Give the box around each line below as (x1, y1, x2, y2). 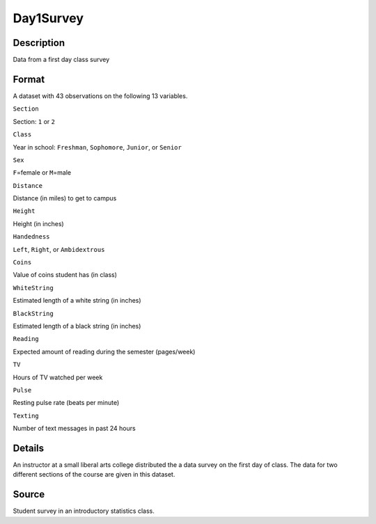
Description (13, 37, 65, 49)
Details (13, 442, 45, 454)
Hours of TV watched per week (13, 373, 103, 381)
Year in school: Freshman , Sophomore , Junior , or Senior (13, 143, 182, 151)
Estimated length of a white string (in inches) (13, 296, 142, 305)
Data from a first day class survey (13, 56, 110, 64)
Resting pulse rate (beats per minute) (13, 399, 120, 407)
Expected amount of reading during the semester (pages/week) (13, 347, 196, 356)
